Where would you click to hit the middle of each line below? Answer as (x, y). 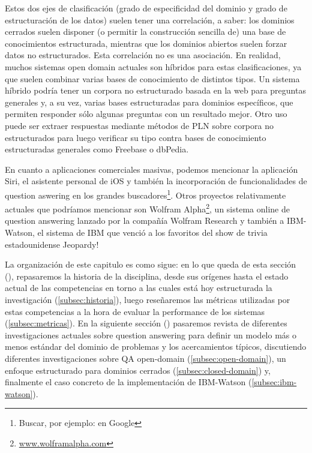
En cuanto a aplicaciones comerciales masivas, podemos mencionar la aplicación (151, 169)
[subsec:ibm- (274, 382)
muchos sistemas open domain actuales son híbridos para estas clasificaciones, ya (153, 66)
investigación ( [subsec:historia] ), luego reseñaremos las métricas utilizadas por (148, 299)
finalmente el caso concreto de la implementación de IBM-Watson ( (128, 382)
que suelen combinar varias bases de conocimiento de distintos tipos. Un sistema (152, 78)
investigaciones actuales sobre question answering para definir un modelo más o (151, 334)
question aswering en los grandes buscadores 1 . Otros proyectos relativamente (145, 194)
